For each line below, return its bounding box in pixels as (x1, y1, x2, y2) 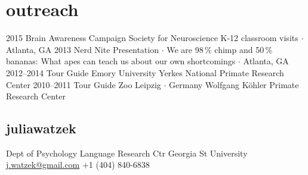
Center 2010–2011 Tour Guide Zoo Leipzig (6, 78, 161, 90)
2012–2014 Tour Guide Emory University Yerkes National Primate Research (6, 66, 284, 79)
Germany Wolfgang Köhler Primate (169, 78, 299, 90)
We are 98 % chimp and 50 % (167, 43, 273, 55)
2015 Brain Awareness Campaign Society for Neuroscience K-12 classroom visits (6, 32, 298, 44)
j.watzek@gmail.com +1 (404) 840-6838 (6, 158, 150, 171)
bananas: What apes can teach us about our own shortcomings (6, 55, 236, 67)
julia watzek (6, 119, 76, 137)
